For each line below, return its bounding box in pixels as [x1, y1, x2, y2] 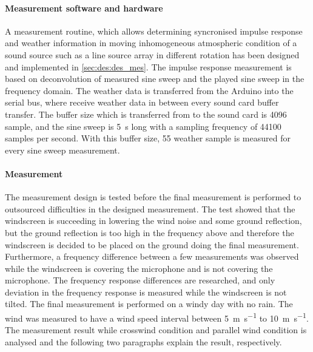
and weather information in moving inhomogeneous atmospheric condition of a [5, 36, 297, 49]
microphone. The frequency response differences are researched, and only [5, 274, 275, 286]
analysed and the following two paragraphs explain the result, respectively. [5, 335, 282, 348]
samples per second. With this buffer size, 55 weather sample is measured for [5, 132, 291, 144]
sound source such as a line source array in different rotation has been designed [5, 48, 300, 61]
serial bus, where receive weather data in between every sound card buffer [5, 96, 279, 109]
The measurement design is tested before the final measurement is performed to [5, 191, 301, 203]
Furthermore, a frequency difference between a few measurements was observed [5, 250, 299, 263]
